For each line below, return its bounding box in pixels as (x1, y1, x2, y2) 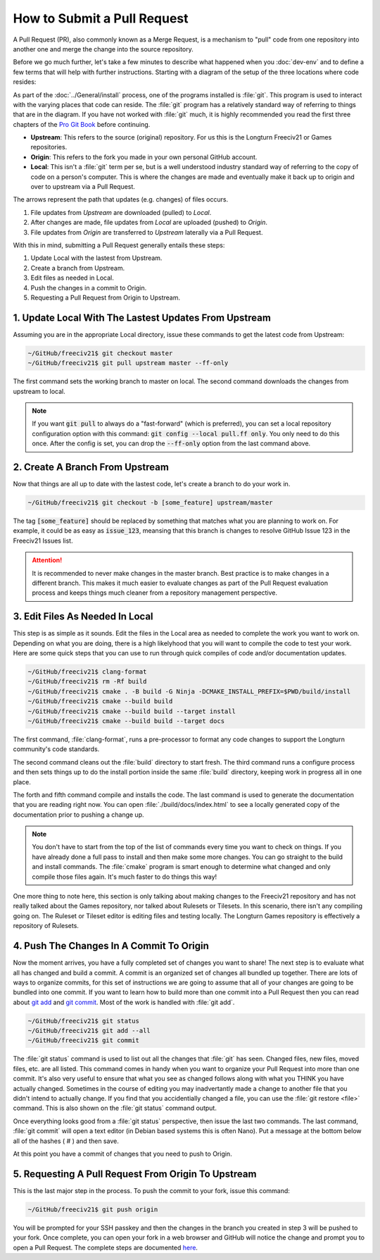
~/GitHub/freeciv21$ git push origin (27, 1205, 158, 1213)
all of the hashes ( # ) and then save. (13, 1137, 119, 1145)
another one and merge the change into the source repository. (13, 44, 194, 53)
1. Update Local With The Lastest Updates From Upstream (13, 311, 271, 323)
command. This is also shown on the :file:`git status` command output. (13, 1104, 217, 1113)
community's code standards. (13, 745, 100, 753)
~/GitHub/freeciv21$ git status (27, 1017, 140, 1025)
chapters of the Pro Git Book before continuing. (13, 120, 151, 128)
